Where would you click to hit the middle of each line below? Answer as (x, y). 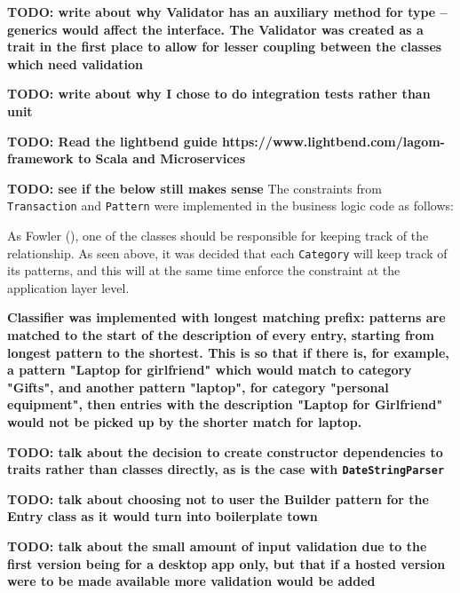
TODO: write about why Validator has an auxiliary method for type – (227, 12)
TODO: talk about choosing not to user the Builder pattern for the (218, 498)
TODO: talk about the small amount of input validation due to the (217, 546)
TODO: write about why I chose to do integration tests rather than (219, 94)
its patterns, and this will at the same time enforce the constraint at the (204, 270)
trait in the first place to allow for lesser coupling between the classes (225, 47)
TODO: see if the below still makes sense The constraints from (194, 188)
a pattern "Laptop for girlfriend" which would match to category (210, 370)
